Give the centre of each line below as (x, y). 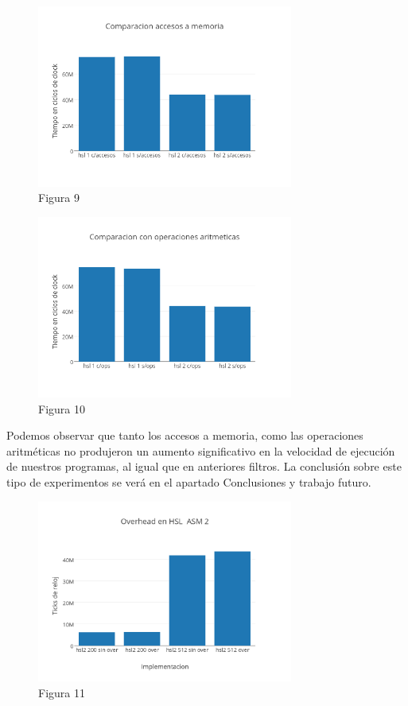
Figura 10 (62, 408)
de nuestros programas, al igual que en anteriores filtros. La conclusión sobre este (204, 466)
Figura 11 (62, 692)
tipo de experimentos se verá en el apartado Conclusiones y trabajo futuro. (189, 481)
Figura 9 (59, 198)
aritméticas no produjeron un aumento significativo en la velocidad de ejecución (201, 450)
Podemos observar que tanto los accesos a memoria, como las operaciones (185, 435)
